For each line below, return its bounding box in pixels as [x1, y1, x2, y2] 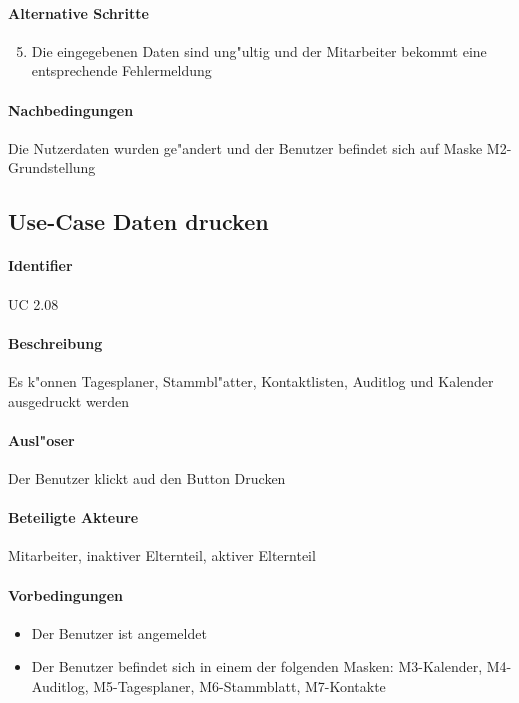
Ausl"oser [8, 429, 75, 450]
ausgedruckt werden [8, 390, 130, 411]
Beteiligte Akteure [8, 507, 139, 528]
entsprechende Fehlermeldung [31, 60, 212, 81]
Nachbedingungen [8, 99, 134, 120]
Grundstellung [8, 157, 96, 178]
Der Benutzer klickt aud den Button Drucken [8, 467, 286, 488]
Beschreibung [8, 332, 103, 353]
